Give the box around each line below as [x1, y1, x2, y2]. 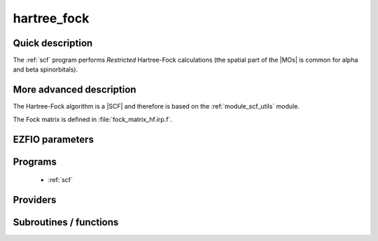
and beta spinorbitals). [13, 65, 78, 74]
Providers [13, 193, 57, 206]
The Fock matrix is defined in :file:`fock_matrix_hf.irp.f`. [13, 115, 173, 123]
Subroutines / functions [13, 216, 119, 228]
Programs [13, 156, 57, 167]
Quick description [13, 37, 93, 49]
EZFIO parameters [13, 133, 94, 145]
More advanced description [13, 84, 136, 96]
